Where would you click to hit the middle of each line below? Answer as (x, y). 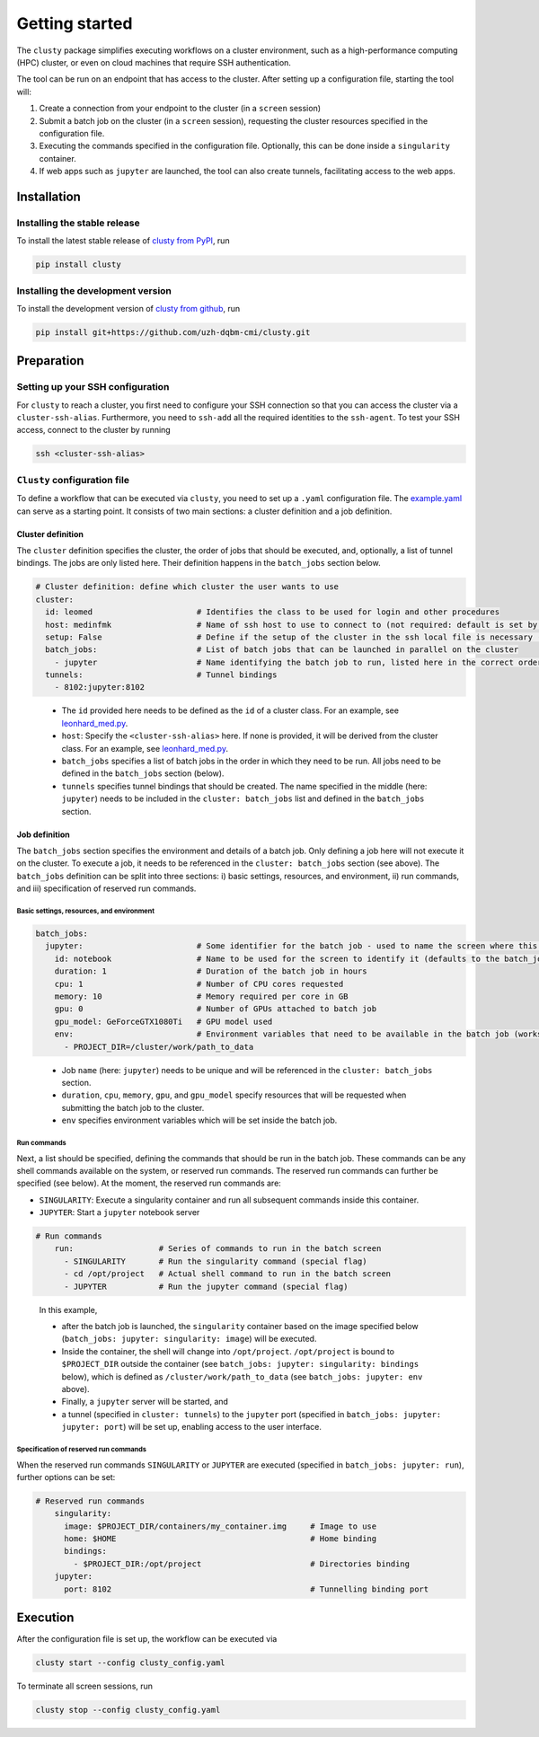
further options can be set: (66, 1477)
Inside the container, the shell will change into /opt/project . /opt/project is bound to (228, 1351)
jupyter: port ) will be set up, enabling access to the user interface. (192, 1427)
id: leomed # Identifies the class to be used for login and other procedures (273, 612)
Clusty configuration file (73, 480)
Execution (45, 1618)
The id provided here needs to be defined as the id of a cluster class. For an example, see (230, 710)
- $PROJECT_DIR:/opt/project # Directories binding (242, 1564)
